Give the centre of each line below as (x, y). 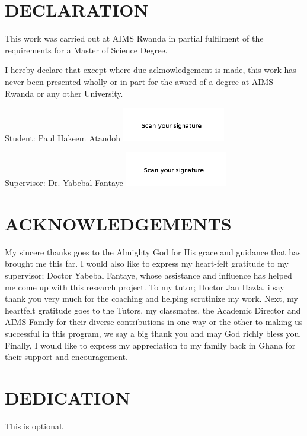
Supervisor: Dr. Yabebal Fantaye (64, 183)
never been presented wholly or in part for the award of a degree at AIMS (139, 81)
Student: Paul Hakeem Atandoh (63, 138)
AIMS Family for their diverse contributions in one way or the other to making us (154, 322)
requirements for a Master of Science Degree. (86, 50)
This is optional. (34, 426)
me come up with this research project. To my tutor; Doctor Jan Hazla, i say (145, 287)
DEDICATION (68, 397)
